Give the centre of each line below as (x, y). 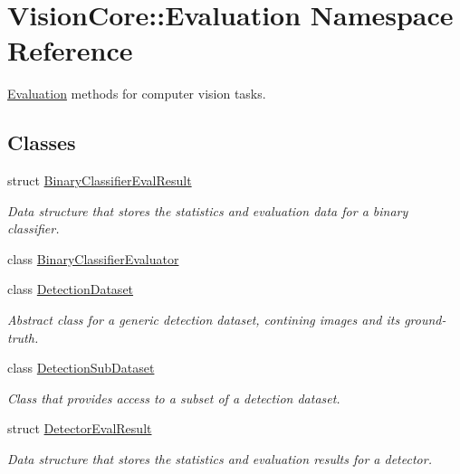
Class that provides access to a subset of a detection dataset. (174, 398)
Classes (42, 142)
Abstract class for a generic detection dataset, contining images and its (204, 320)
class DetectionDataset (71, 289)
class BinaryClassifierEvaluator (93, 258)
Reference (70, 50)
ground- (425, 320)
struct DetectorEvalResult (80, 428)
